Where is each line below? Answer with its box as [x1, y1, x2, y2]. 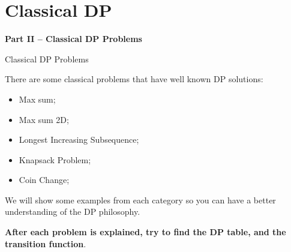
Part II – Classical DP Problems [5, 32, 142, 45]
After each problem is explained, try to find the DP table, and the [5, 226, 286, 238]
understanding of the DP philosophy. [5, 205, 140, 218]
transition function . [5, 237, 86, 250]
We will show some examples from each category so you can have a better [5, 193, 276, 206]
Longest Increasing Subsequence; [19, 133, 139, 146]
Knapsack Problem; [19, 153, 91, 166]
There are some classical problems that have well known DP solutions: [5, 73, 263, 85]
